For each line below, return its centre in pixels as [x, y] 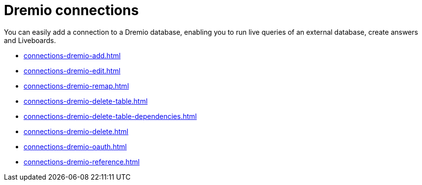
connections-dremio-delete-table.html [86, 101]
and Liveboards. [30, 40]
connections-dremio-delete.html [76, 131]
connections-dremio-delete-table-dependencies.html [110, 116]
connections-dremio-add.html [72, 55]
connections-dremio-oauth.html [75, 146]
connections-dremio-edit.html [72, 70]
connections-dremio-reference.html [82, 162]
